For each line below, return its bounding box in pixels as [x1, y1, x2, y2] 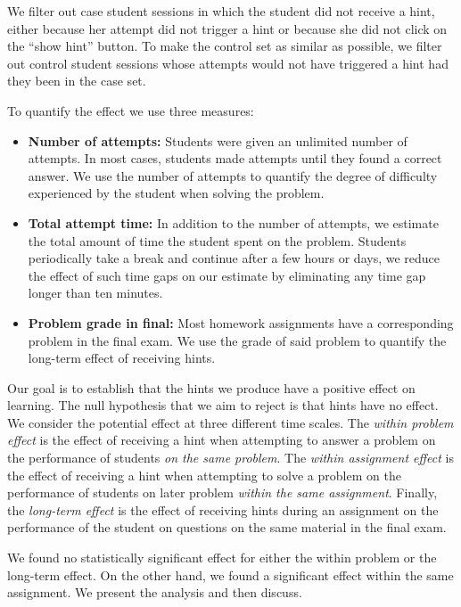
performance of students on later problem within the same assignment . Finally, [7, 483, 438, 502]
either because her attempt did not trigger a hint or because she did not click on [7, 19, 448, 37]
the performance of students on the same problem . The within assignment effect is [7, 448, 454, 467]
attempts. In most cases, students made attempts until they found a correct [28, 149, 442, 168]
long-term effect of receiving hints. [28, 349, 216, 367]
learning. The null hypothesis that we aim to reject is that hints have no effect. [7, 396, 439, 414]
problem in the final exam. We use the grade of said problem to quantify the [28, 331, 447, 349]
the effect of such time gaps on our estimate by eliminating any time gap [28, 266, 426, 284]
